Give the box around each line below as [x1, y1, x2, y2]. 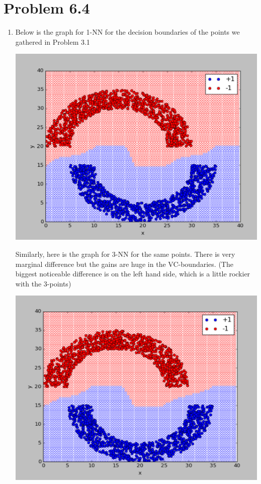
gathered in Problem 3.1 [15, 36, 90, 47]
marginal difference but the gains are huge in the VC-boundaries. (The [15, 258, 233, 269]
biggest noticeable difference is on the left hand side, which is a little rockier [15, 268, 250, 279]
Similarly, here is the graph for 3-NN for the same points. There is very [15, 248, 235, 259]
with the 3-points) [15, 278, 71, 288]
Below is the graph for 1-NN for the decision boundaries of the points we [15, 27, 240, 37]
